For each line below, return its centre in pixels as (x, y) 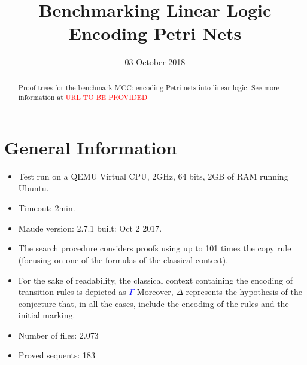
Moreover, (155, 292)
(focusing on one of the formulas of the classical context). (123, 259)
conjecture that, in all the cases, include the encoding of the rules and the (153, 303)
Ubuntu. (34, 188)
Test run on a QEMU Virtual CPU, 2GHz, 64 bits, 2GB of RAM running (153, 176)
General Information (91, 147)
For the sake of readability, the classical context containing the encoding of (156, 280)
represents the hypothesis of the (244, 292)
